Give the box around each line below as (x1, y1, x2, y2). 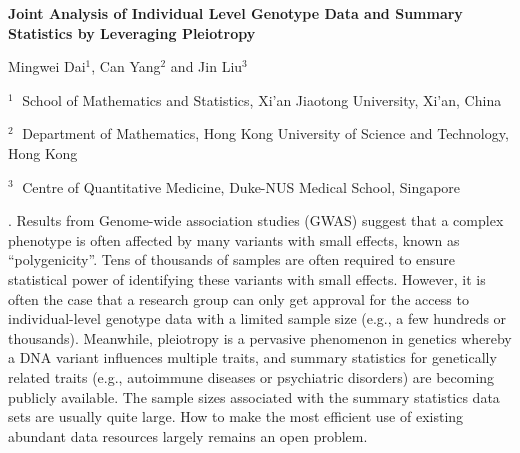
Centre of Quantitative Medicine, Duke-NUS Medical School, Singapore (22, 176, 461, 197)
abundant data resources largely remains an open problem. (8, 425, 368, 446)
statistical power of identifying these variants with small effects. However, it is (8, 268, 486, 289)
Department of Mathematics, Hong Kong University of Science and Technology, (22, 123, 509, 144)
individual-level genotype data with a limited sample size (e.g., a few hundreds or (8, 308, 507, 329)
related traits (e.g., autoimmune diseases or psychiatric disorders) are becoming (8, 366, 495, 387)
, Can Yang (91, 56, 161, 77)
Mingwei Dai (8, 56, 86, 77)
